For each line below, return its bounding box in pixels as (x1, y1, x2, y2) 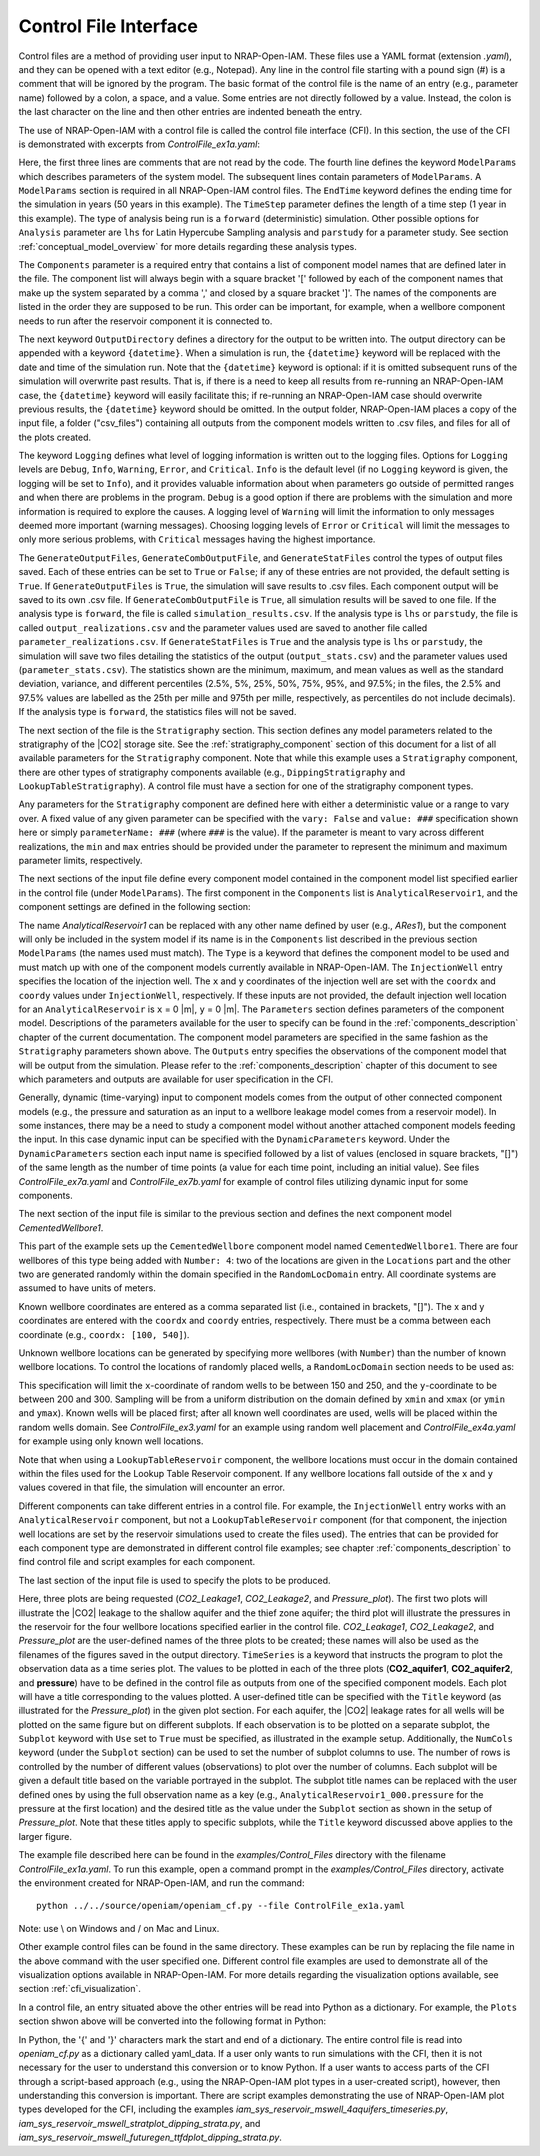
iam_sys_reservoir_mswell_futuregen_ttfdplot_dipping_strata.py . (18, 2131, 282, 2144)
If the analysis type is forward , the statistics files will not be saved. (18, 706, 297, 718)
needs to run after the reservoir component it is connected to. (18, 315, 273, 327)
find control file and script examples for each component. (18, 1556, 256, 1568)
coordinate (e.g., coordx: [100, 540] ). (18, 1328, 190, 1340)
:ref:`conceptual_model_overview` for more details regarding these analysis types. (18, 240, 357, 252)
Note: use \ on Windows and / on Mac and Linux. (18, 1922, 220, 1934)
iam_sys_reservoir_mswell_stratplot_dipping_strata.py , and (18, 2117, 261, 2129)
